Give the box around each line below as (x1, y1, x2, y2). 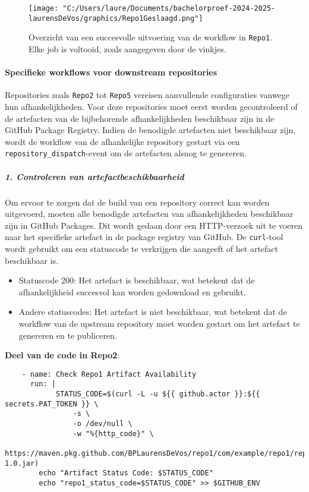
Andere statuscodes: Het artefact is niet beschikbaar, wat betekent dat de (18, 305, 287, 318)
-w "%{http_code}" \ (72, 429, 154, 438)
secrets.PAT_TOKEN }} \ (5, 399, 99, 408)
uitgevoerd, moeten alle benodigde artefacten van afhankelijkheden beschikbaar (5, 207, 294, 220)
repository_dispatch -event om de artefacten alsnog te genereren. (5, 147, 247, 159)
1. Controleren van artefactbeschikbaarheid (5, 170, 184, 182)
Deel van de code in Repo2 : (5, 349, 120, 361)
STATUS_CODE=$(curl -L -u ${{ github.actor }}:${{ (55, 390, 260, 399)
